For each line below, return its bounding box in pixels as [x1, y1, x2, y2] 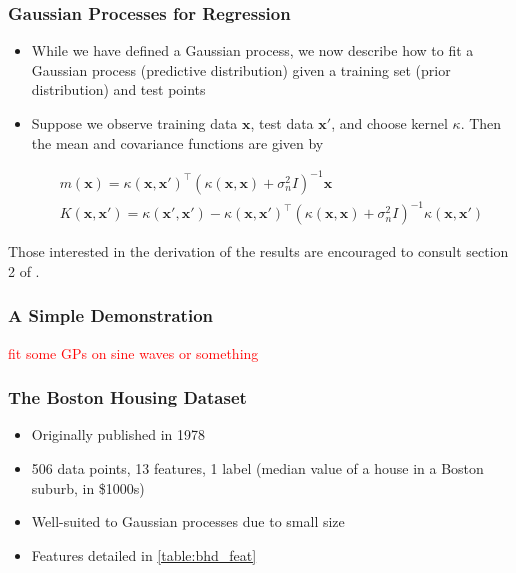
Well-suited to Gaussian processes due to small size [31, 511, 345, 532]
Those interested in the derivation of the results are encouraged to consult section [8, 241, 509, 262]
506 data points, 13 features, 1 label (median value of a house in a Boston [31, 458, 484, 479]
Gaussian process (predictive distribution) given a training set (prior [31, 59, 451, 80]
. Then [460, 113, 502, 133]
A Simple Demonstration [8, 303, 213, 328]
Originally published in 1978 [31, 424, 206, 445]
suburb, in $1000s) [31, 477, 145, 498]
